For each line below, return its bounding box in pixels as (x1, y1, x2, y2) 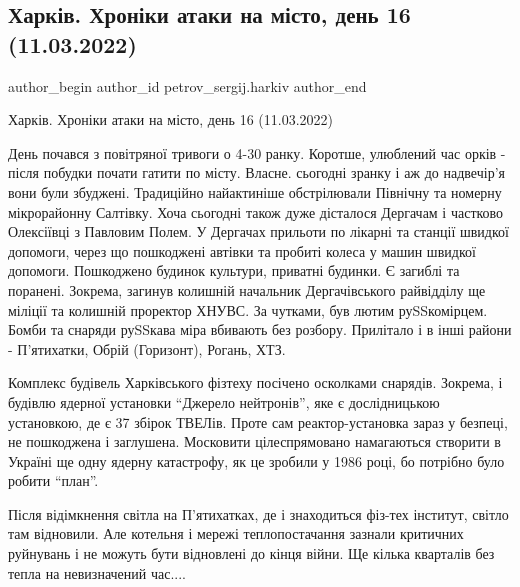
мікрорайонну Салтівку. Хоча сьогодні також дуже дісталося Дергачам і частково (8, 201, 504, 222)
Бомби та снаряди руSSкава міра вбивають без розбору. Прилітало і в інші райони (8, 319, 512, 340)
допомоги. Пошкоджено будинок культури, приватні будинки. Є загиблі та (8, 260, 460, 281)
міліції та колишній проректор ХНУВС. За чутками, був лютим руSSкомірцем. (8, 299, 488, 320)
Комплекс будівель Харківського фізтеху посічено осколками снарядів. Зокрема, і (8, 372, 503, 393)
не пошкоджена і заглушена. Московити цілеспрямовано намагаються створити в (8, 431, 501, 452)
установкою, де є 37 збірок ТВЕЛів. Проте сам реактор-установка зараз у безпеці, (8, 411, 508, 432)
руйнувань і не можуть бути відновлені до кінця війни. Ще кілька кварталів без (8, 543, 495, 564)
